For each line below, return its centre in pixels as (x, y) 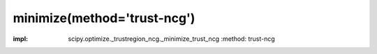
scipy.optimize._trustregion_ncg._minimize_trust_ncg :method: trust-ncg (171, 39)
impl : (20, 39)
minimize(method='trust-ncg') (104, 18)
